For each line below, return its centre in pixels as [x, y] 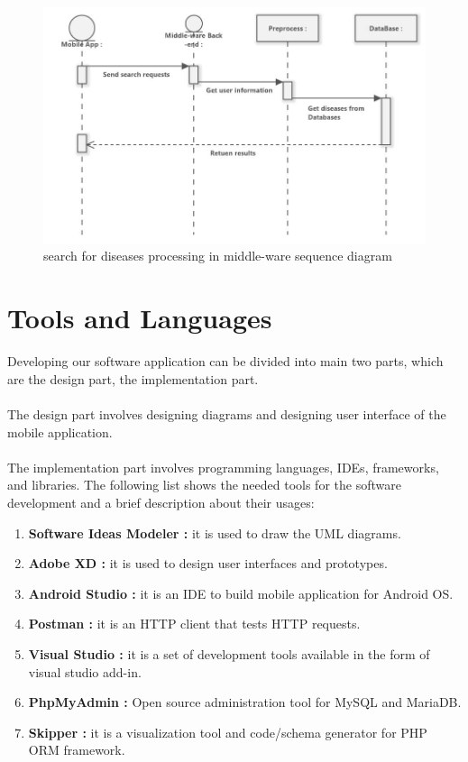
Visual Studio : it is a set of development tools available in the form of [229, 653]
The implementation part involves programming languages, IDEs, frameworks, [223, 467]
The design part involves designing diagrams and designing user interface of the [227, 413]
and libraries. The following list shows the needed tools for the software [204, 485]
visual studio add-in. [85, 671]
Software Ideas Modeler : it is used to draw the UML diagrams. [215, 532]
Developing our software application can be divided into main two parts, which [225, 361]
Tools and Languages [140, 318]
